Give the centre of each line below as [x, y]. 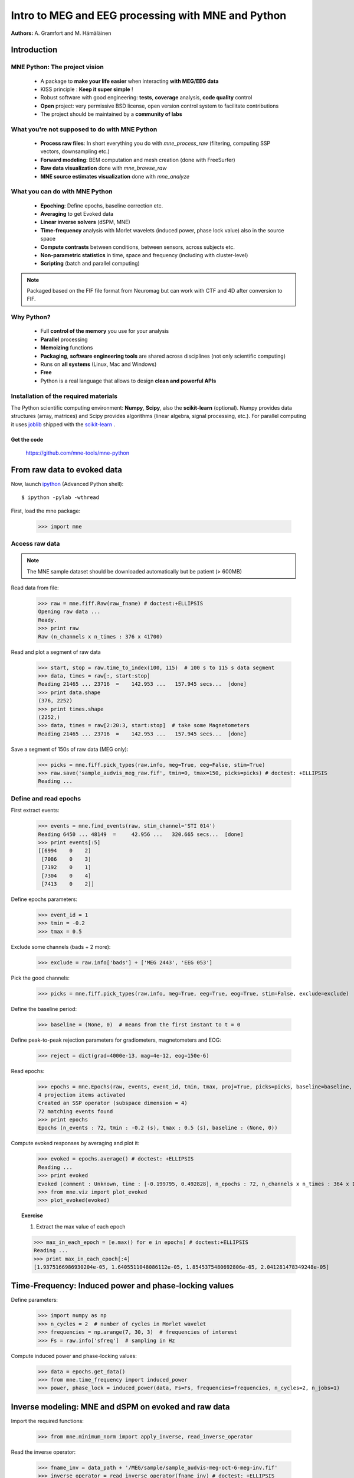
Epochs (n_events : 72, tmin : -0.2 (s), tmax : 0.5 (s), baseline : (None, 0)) [158, 1128]
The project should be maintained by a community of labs [111, 114]
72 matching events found [76, 1111]
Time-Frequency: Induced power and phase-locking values [122, 1286]
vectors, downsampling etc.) [75, 151]
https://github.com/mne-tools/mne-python [78, 453]
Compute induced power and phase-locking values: [74, 1356]
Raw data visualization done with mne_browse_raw [104, 168]
